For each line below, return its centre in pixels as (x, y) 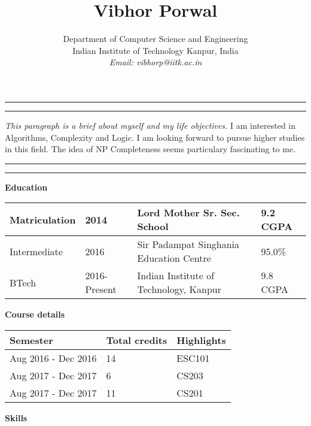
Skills (16, 417)
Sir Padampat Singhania (188, 244)
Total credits (137, 340)
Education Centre (174, 258)
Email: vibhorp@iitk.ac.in (155, 62)
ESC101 (193, 358)
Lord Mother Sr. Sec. (188, 213)
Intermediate (36, 251)
